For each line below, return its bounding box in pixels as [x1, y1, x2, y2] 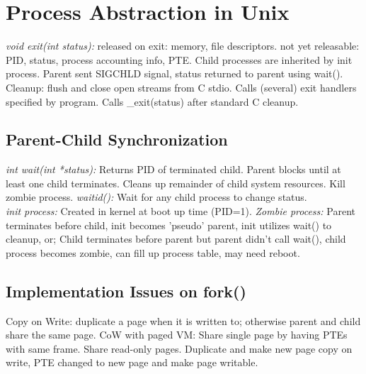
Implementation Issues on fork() [6, 280, 246, 302]
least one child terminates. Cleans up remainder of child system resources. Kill [6, 175, 345, 190]
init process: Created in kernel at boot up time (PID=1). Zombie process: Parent [6, 204, 355, 219]
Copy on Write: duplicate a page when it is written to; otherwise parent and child [6, 313, 361, 328]
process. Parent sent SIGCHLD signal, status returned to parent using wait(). [6, 66, 343, 81]
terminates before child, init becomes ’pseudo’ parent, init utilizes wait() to [6, 217, 332, 232]
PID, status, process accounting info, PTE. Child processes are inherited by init [6, 52, 353, 67]
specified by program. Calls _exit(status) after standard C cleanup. [6, 94, 299, 109]
